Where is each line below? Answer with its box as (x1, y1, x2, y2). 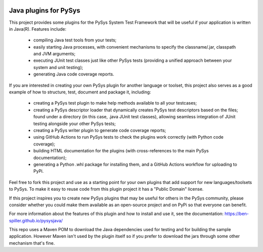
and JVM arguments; (33, 51, 75, 57)
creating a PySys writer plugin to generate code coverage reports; (33, 127, 167, 133)
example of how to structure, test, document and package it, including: (9, 89, 151, 95)
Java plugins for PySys (9, 6, 80, 15)
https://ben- (225, 211, 249, 216)
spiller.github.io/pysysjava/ (9, 217, 63, 223)
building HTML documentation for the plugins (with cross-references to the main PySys (33, 148, 209, 154)
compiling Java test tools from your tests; (33, 37, 117, 43)
